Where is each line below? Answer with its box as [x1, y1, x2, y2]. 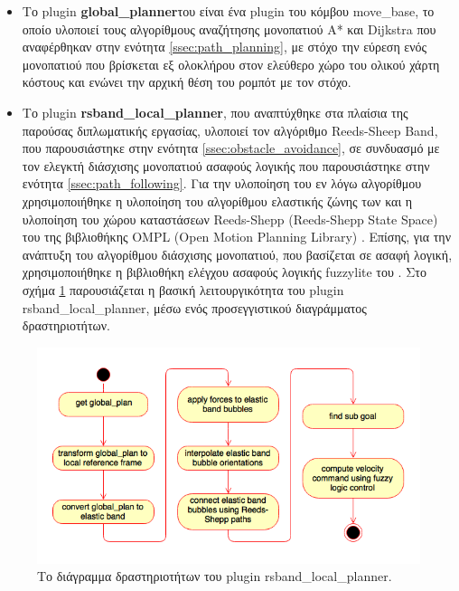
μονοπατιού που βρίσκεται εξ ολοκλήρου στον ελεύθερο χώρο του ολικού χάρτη [22, 54, 440, 73]
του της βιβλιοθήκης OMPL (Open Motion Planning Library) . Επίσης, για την [22, 227, 452, 246]
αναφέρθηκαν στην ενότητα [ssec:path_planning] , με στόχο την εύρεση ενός [22, 37, 427, 56]
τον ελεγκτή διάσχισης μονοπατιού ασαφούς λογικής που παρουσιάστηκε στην [22, 156, 430, 175]
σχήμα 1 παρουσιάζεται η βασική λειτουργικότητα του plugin [22, 280, 344, 299]
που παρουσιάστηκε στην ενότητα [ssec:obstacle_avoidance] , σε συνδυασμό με [22, 138, 440, 157]
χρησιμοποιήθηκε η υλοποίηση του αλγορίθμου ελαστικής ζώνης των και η [22, 191, 413, 210]
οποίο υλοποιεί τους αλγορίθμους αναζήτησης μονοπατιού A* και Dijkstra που [22, 19, 436, 38]
